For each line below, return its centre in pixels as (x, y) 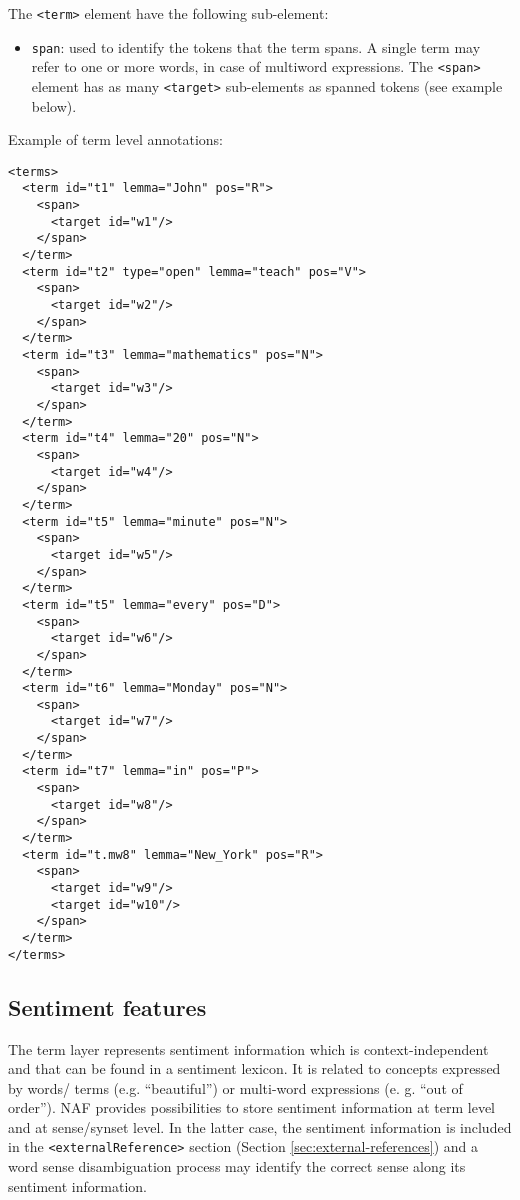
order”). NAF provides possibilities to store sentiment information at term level (251, 1107)
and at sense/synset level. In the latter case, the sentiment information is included (260, 1126)
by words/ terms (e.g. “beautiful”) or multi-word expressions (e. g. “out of (235, 1087)
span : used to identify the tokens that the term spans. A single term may (256, 46)
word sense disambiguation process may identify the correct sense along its (237, 1166)
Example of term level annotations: (115, 139)
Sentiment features (107, 1006)
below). (54, 105)
